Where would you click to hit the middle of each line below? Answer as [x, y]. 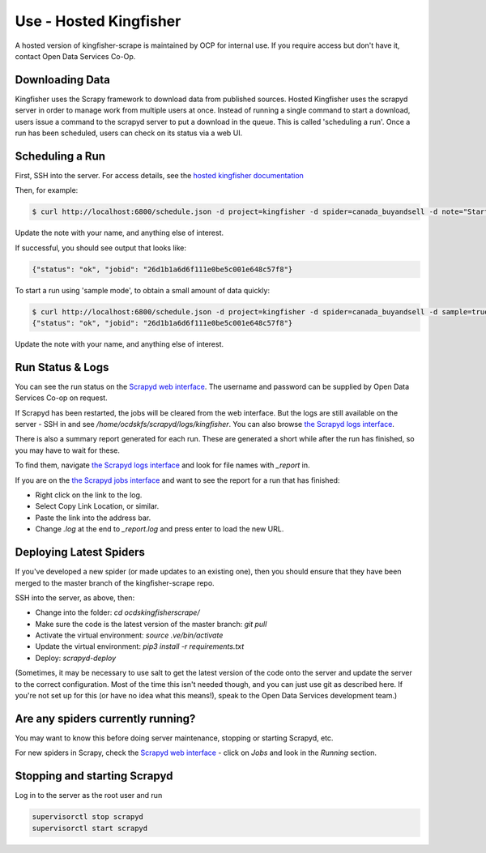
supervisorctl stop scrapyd [87, 817]
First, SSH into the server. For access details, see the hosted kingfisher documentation [159, 175]
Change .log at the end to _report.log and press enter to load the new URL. [160, 529]
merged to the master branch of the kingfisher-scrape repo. [115, 582]
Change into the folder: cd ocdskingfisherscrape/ [117, 612]
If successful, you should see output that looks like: [100, 248]
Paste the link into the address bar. [93, 518]
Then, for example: [47, 190]
